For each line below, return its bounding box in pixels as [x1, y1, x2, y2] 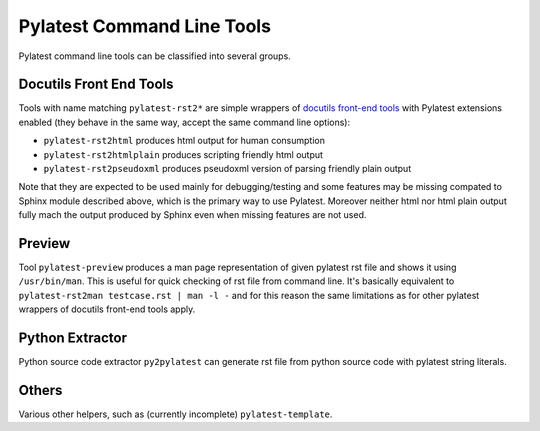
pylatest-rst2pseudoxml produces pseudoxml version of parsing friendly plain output [43, 163, 412, 175]
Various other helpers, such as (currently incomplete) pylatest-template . [18, 408, 333, 420]
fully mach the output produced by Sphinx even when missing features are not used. [18, 209, 367, 221]
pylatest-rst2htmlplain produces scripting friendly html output [43, 148, 324, 160]
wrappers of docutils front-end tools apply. [18, 303, 196, 315]
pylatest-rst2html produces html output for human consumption [43, 135, 325, 147]
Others [18, 381, 63, 399]
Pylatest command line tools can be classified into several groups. [18, 50, 292, 62]
